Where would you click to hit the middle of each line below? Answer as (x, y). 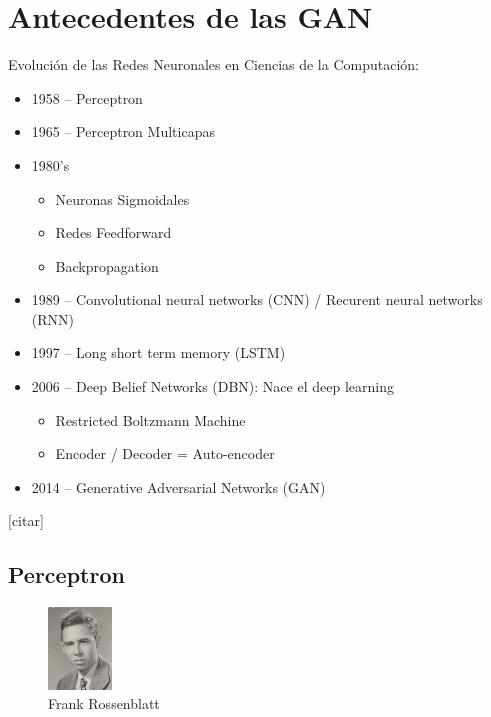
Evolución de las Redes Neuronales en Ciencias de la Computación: (213, 64)
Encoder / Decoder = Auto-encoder (165, 453)
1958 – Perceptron (87, 97)
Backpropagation (107, 265)
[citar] (26, 520)
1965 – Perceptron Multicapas (123, 131)
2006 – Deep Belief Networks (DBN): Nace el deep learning (212, 386)
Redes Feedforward (113, 232)
